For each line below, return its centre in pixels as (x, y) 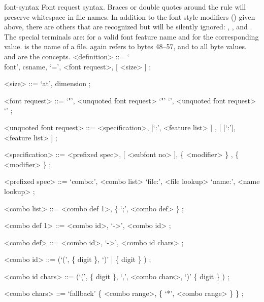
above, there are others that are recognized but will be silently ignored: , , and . (128, 27)
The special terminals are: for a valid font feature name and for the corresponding (131, 36)
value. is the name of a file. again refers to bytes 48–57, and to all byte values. (125, 46)
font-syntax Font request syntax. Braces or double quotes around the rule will (125, 7)
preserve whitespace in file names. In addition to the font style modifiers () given (130, 16)
